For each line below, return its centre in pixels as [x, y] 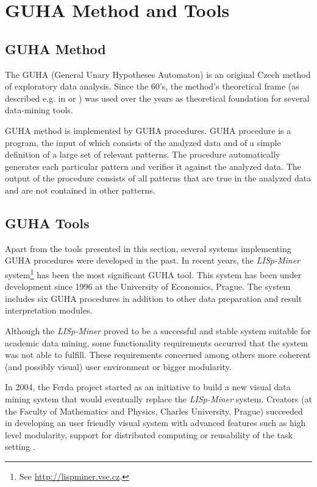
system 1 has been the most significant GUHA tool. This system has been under [153, 273]
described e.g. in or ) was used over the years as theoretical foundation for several [157, 98]
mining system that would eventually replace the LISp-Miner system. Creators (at [158, 398]
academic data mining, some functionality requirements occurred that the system [157, 342]
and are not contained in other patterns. [80, 190]
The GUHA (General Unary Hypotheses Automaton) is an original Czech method [158, 74]
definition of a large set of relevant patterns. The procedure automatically [143, 154]
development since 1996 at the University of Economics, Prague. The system [148, 286]
